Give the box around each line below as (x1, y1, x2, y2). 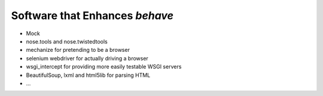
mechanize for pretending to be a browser (26, 47, 130, 54)
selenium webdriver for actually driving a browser (26, 54, 149, 62)
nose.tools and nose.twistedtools (26, 38, 108, 45)
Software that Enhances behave (11, 9, 173, 22)
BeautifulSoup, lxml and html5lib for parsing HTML (26, 72, 151, 79)
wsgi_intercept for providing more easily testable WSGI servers (26, 63, 182, 70)
